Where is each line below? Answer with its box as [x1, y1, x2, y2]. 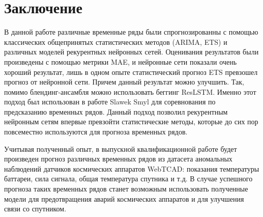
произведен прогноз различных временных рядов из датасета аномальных [4, 153, 232, 164]
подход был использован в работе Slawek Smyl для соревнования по [4, 96, 216, 107]
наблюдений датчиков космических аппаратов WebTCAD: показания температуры [4, 163, 259, 174]
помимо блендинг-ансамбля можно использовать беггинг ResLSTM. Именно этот [4, 86, 256, 97]
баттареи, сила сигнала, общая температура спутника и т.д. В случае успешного [4, 173, 253, 184]
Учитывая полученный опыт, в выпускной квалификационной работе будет [4, 143, 237, 154]
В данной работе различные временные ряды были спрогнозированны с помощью [4, 26, 258, 37]
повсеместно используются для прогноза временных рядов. [4, 126, 188, 137]
